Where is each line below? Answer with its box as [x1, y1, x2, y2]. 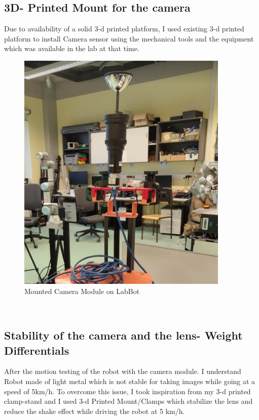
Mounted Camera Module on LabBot [24, 285, 140, 296]
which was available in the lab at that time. [4, 43, 139, 54]
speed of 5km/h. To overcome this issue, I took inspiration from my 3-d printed [4, 386, 251, 396]
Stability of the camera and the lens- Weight [4, 327, 243, 343]
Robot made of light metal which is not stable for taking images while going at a [4, 375, 255, 386]
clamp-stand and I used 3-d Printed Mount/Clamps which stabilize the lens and [4, 396, 253, 406]
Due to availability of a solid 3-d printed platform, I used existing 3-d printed [4, 23, 244, 34]
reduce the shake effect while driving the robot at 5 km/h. [4, 405, 185, 416]
